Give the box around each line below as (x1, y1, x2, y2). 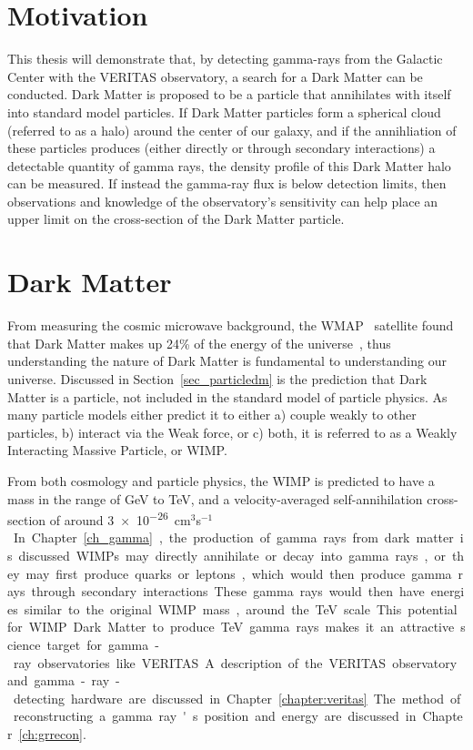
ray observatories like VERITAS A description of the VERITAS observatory (13, 653, 458, 672)
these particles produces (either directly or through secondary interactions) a (7, 138, 436, 157)
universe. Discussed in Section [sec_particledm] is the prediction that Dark (7, 369, 428, 388)
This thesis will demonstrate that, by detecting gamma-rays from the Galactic (7, 49, 443, 68)
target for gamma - (46, 634, 159, 654)
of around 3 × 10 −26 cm (49, 508, 191, 529)
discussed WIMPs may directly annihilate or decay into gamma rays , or (18, 545, 446, 564)
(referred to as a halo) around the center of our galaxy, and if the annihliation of (7, 120, 457, 139)
